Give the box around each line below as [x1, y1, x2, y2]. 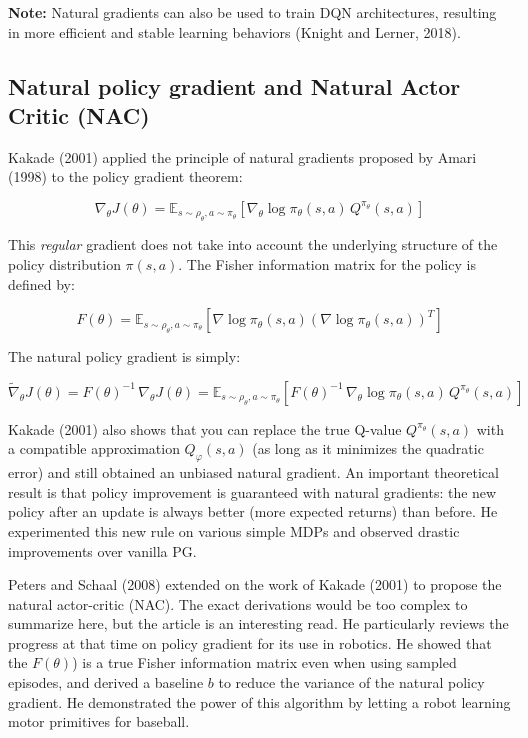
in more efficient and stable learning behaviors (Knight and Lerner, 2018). [8, 21, 461, 42]
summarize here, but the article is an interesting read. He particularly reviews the [8, 613, 509, 634]
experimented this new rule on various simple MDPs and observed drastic [8, 520, 460, 541]
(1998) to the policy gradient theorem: [8, 166, 243, 187]
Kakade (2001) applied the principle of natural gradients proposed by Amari [8, 146, 477, 167]
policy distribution [8, 253, 121, 274]
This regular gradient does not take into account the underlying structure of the [8, 234, 498, 255]
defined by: [8, 273, 75, 294]
